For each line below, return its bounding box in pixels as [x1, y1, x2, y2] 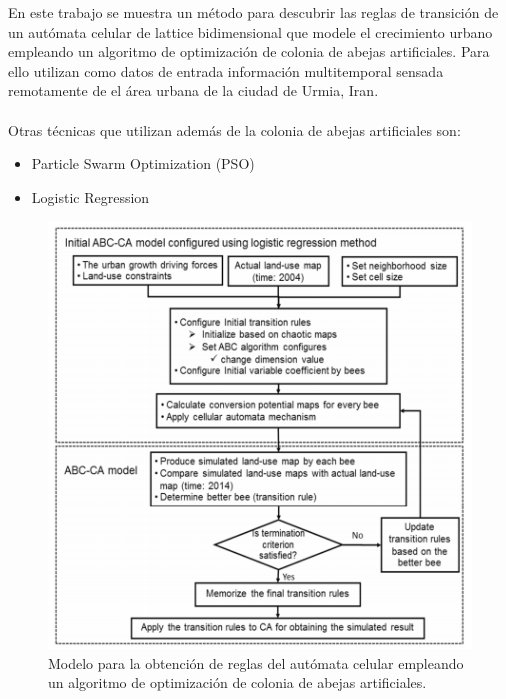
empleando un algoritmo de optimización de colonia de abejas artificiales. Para [8, 41, 490, 62]
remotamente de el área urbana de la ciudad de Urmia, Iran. [8, 80, 379, 101]
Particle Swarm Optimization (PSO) [31, 153, 255, 174]
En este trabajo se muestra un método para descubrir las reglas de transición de [8, 2, 499, 22]
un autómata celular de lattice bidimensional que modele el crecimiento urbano [8, 21, 493, 42]
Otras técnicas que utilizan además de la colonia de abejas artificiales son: [8, 119, 461, 140]
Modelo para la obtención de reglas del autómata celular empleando [48, 652, 464, 673]
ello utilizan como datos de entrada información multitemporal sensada [8, 60, 444, 81]
